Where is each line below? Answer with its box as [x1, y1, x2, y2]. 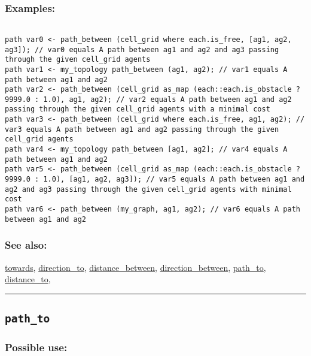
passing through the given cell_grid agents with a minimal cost [5, 105, 270, 114]
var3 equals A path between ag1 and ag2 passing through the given [5, 125, 279, 134]
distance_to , [5, 273, 51, 285]
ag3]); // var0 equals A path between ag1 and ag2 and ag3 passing [5, 45, 279, 54]
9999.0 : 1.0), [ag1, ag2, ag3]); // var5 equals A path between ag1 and [5, 175, 305, 184]
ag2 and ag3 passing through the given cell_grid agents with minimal [5, 185, 292, 194]
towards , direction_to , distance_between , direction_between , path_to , [5, 261, 266, 273]
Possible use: [5, 340, 68, 355]
